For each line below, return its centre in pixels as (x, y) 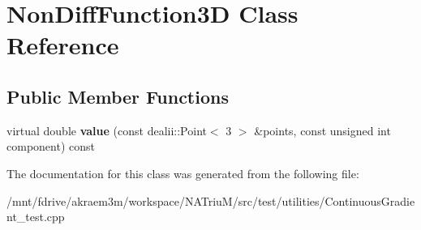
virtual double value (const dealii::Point (107, 130)
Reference (63, 45)
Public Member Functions (118, 96)
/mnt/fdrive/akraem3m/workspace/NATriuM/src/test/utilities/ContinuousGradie (211, 200)
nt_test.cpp (36, 217)
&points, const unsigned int (322, 130)
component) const (51, 146)
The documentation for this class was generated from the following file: (183, 173)
